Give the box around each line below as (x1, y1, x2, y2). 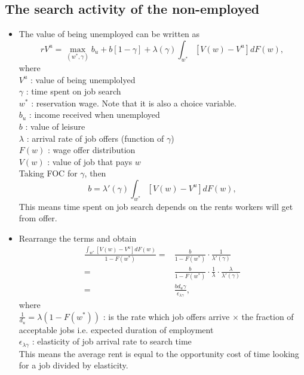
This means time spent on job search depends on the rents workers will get (19, 200, 293, 212)
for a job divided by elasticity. (19, 359, 128, 371)
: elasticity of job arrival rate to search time (32, 335, 192, 347)
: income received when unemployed (29, 108, 160, 121)
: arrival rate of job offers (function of (26, 132, 164, 144)
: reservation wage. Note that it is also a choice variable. (31, 96, 237, 109)
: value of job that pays (47, 155, 133, 167)
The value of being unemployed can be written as (19, 28, 200, 40)
